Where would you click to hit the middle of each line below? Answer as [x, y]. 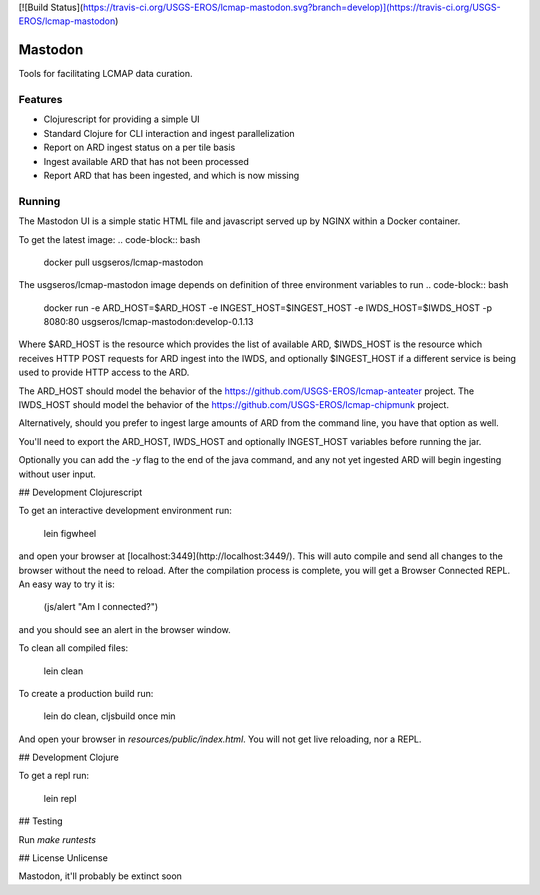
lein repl [60, 798]
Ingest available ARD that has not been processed [146, 161]
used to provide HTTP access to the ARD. [104, 372]
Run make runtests [57, 839]
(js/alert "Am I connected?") [101, 607]
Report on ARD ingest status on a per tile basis [139, 147]
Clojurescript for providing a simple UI [121, 119]
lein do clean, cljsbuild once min [109, 716]
